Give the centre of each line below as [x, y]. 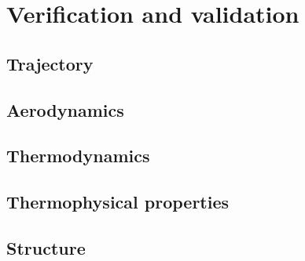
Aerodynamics [65, 109]
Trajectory [50, 63]
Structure [46, 247]
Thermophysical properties [118, 202]
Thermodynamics [78, 156]
